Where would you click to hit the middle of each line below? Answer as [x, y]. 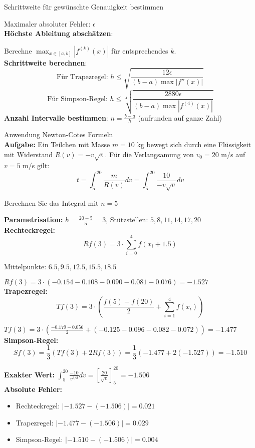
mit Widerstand [28, 154]
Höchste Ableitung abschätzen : [59, 33]
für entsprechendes [140, 50]
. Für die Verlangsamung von [149, 154]
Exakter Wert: [30, 374]
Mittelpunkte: [25, 267]
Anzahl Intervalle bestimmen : [56, 117]
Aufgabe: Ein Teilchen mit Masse [57, 144]
